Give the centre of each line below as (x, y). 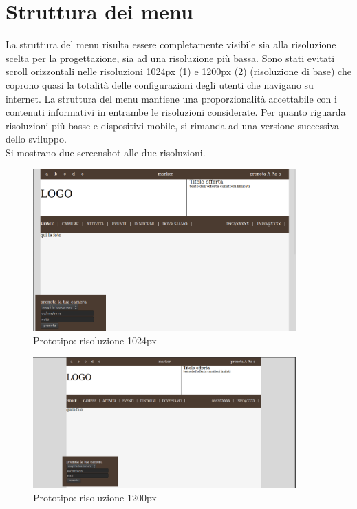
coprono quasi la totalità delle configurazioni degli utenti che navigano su (160, 84)
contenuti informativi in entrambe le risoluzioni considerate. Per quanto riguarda (176, 112)
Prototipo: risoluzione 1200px (95, 498)
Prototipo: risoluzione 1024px (95, 340)
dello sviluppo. (36, 139)
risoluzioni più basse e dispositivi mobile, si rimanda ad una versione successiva (173, 125)
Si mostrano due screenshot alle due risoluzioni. (106, 152)
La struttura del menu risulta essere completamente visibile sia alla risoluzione (171, 44)
